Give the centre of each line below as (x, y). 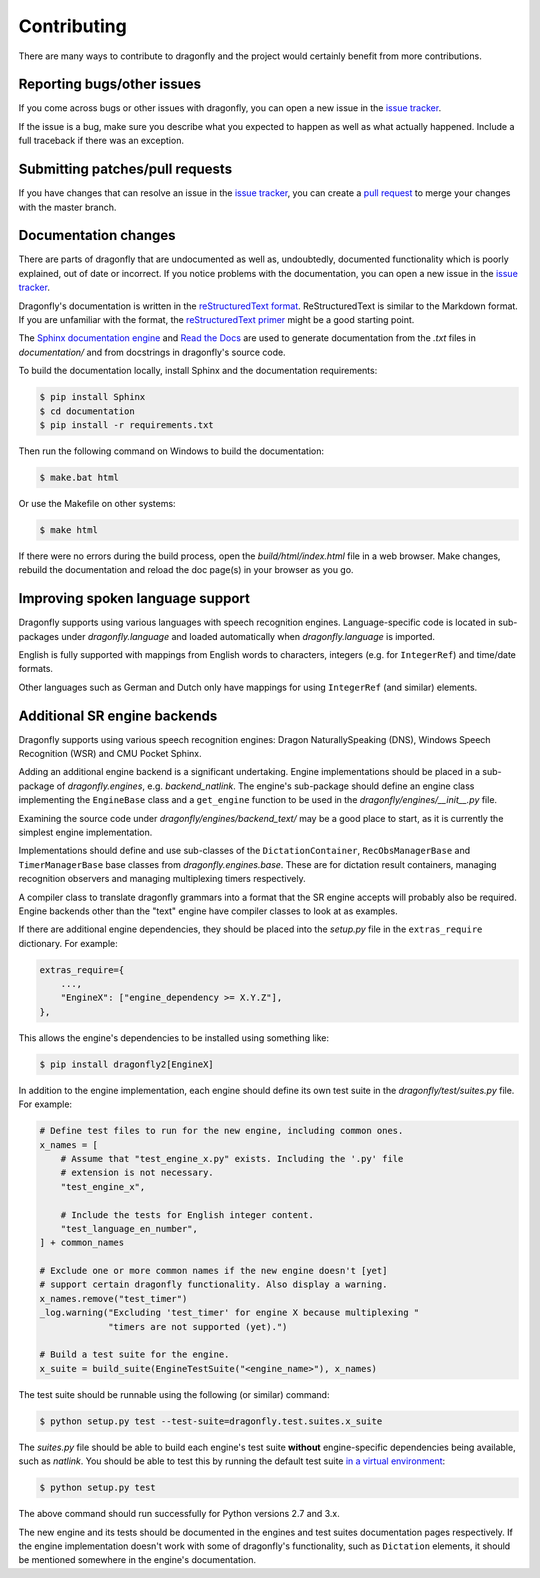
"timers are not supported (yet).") (198, 1326)
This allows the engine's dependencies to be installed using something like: (174, 1037)
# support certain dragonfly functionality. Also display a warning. (213, 1284)
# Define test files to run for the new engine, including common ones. (221, 1131)
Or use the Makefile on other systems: (97, 503)
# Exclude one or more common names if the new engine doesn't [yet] (213, 1271)
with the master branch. (67, 207)
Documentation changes (97, 235)
